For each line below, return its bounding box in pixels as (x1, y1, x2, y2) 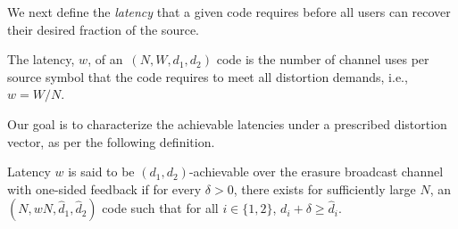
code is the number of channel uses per (216, 50, 429, 69)
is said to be (68, 162, 135, 181)
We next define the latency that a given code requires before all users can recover (7, 3, 451, 20)
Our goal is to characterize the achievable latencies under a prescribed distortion (7, 114, 447, 133)
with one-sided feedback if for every (7, 179, 202, 198)
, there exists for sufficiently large (233, 179, 416, 198)
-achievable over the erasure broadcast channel (188, 162, 444, 181)
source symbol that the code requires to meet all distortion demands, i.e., (7, 67, 408, 86)
